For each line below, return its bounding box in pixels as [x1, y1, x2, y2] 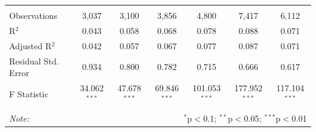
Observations [9, 9, 58, 21]
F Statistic [9, 87, 49, 100]
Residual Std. [9, 54, 59, 67]
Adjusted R [9, 39, 52, 52]
